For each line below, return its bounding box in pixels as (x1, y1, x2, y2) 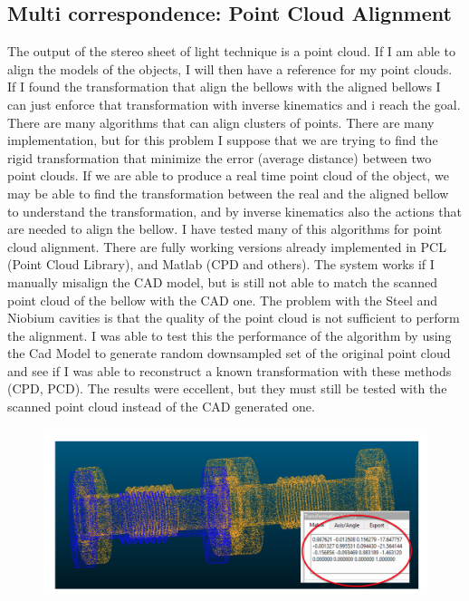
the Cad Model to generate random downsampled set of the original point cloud (7, 344, 451, 363)
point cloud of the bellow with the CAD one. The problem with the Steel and (7, 290, 438, 309)
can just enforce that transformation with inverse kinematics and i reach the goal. (7, 94, 461, 113)
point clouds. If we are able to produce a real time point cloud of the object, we (7, 166, 449, 185)
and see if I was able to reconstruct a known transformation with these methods (7, 361, 452, 380)
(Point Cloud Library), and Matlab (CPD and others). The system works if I (7, 255, 435, 274)
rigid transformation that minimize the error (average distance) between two (7, 148, 432, 167)
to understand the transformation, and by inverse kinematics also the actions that (7, 201, 462, 220)
